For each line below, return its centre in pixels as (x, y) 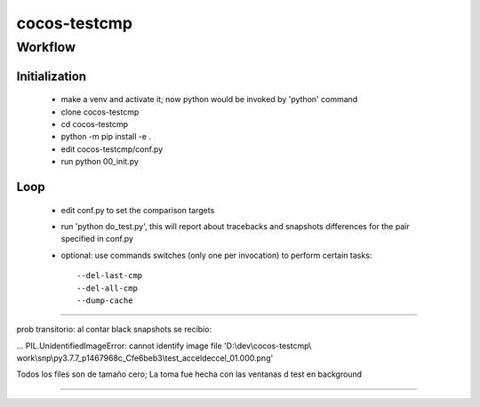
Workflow (46, 47)
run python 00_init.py (100, 162)
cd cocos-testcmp (95, 124)
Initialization (52, 76)
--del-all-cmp (107, 288)
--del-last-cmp (110, 276)
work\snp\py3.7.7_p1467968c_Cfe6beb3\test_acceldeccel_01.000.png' (145, 358)
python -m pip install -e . (106, 137)
